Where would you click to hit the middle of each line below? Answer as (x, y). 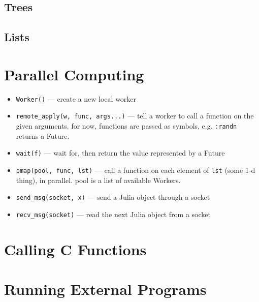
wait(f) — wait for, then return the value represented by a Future (120, 153)
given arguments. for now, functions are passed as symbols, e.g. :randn (126, 126)
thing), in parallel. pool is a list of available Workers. (98, 180)
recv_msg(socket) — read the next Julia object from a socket (114, 214)
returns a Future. (43, 135)
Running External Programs (105, 289)
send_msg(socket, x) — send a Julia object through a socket (113, 197)
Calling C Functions (75, 249)
